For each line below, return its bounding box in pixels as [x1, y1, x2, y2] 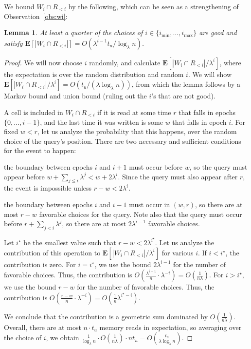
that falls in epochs [179, 107, 235, 117]
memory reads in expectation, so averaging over [99, 322, 242, 332]
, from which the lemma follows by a [131, 79, 241, 89]
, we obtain [46, 332, 79, 343]
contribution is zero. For [4, 259, 76, 269]
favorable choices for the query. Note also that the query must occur [39, 209, 242, 219]
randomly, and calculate [89, 57, 161, 67]
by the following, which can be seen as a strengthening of [68, 1, 239, 11]
